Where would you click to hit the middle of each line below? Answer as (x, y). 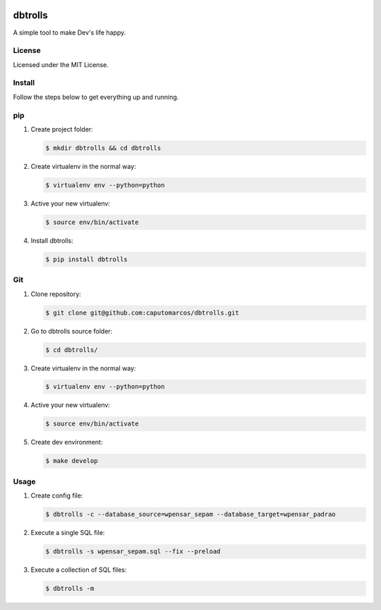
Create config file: (57, 495)
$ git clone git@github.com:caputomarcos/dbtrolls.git (142, 312)
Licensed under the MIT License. (61, 64)
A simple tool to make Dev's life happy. (69, 33)
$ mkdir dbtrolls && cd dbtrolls (103, 148)
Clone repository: (56, 294)
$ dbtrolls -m (70, 589)
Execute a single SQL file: (68, 533)
